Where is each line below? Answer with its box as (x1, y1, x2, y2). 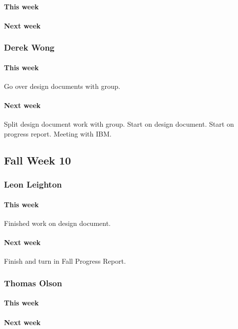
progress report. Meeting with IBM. (4, 129, 112, 138)
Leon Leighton (4, 178, 62, 191)
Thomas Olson (4, 276, 62, 289)
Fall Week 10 (4, 152, 71, 167)
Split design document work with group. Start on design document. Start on (4, 119, 234, 129)
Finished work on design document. (4, 218, 111, 228)
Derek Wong (4, 41, 55, 54)
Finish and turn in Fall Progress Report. (4, 256, 126, 266)
